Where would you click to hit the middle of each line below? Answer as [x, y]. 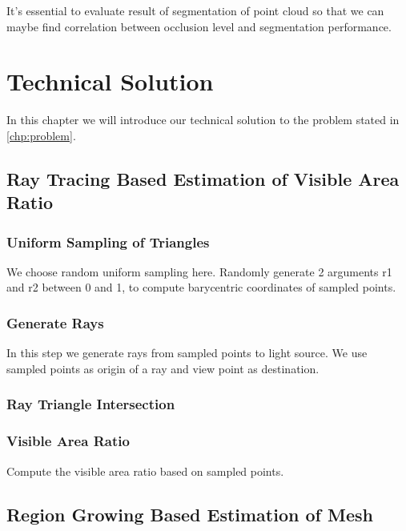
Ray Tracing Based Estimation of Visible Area [203, 178]
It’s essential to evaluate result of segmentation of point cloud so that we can [195, 10]
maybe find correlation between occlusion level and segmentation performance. [199, 26]
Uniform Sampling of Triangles [108, 241]
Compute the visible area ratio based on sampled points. [145, 471]
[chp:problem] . [41, 135]
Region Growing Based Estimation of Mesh [190, 514]
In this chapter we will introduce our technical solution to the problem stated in [203, 120]
